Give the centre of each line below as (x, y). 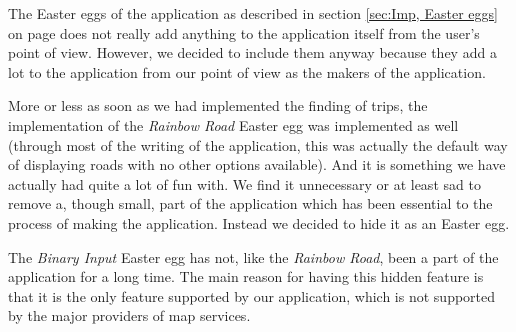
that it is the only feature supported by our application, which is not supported (252, 295)
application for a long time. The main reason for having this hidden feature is (246, 276)
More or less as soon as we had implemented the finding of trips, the (218, 105)
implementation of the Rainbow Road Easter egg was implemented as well (233, 124)
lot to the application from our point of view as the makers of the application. (247, 71)
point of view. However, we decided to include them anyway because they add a (252, 52)
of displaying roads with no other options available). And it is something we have (257, 164)
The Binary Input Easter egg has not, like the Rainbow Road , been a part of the (253, 256)
